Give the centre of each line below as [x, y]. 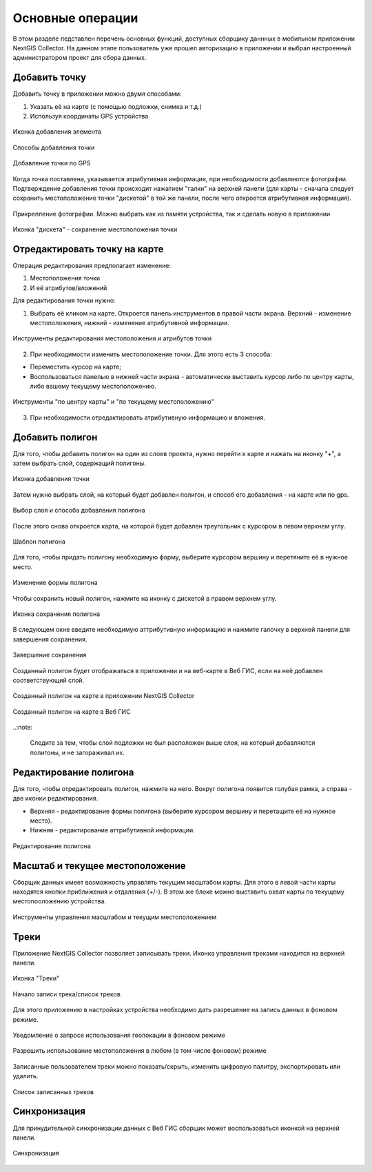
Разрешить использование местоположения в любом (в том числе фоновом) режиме [139, 1051]
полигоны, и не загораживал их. [77, 752]
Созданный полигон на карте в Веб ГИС [72, 711]
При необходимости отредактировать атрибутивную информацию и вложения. [147, 418]
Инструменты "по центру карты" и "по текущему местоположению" [114, 402]
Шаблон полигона [39, 542]
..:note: [23, 728]
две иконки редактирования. [55, 799]
